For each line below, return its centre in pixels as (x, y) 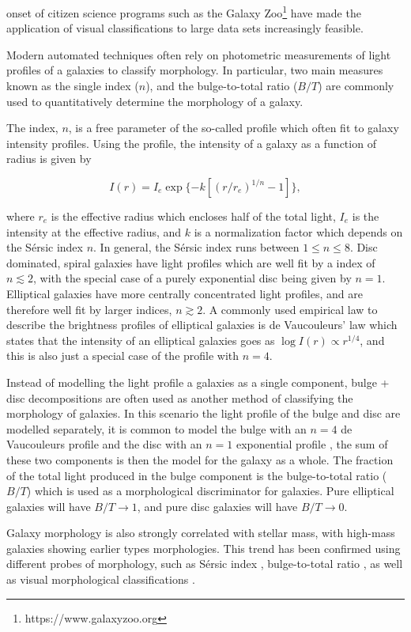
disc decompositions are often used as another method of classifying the (180, 397)
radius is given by (49, 159)
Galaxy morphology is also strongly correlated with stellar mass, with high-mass (201, 533)
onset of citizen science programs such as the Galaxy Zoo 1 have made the (184, 11)
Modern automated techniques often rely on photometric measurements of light (199, 54)
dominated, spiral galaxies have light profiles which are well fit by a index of (191, 262)
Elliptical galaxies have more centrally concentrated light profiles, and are (185, 293)
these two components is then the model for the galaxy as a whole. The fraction (200, 459)
